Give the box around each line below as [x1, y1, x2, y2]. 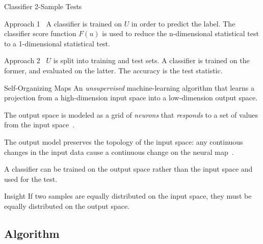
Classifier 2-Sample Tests [4, 1, 82, 11]
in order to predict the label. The [131, 18, 235, 29]
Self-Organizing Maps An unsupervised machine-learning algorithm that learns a [4, 82, 254, 93]
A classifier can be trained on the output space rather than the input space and [4, 164, 253, 174]
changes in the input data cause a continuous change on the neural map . [4, 146, 234, 157]
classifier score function [4, 28, 76, 39]
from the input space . [4, 119, 75, 130]
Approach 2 [4, 55, 40, 66]
